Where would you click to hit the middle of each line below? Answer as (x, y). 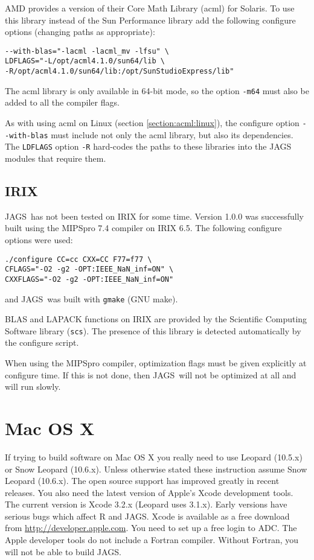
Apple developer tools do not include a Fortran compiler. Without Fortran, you (152, 540)
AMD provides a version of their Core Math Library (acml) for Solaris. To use (150, 8)
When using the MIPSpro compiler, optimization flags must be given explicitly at (156, 363)
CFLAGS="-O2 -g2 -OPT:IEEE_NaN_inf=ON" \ (89, 269)
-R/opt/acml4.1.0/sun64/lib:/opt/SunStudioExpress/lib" (120, 72)
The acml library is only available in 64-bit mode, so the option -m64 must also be (157, 90)
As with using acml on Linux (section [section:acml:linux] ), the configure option (152, 122)
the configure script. (42, 342)
